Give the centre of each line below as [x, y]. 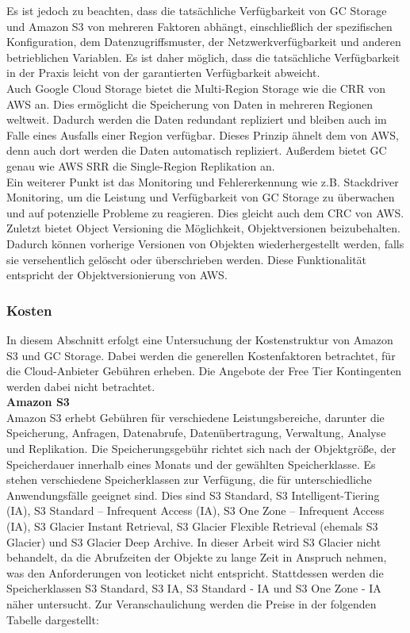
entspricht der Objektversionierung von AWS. [117, 275]
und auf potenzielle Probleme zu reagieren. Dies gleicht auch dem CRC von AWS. [205, 212]
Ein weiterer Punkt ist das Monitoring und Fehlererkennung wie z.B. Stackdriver [203, 181]
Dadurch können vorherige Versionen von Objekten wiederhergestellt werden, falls [205, 243]
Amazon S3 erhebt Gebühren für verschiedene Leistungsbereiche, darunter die [195, 417]
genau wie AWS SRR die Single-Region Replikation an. [141, 165]
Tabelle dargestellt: [53, 619]
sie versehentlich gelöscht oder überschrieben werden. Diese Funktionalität [187, 259]
